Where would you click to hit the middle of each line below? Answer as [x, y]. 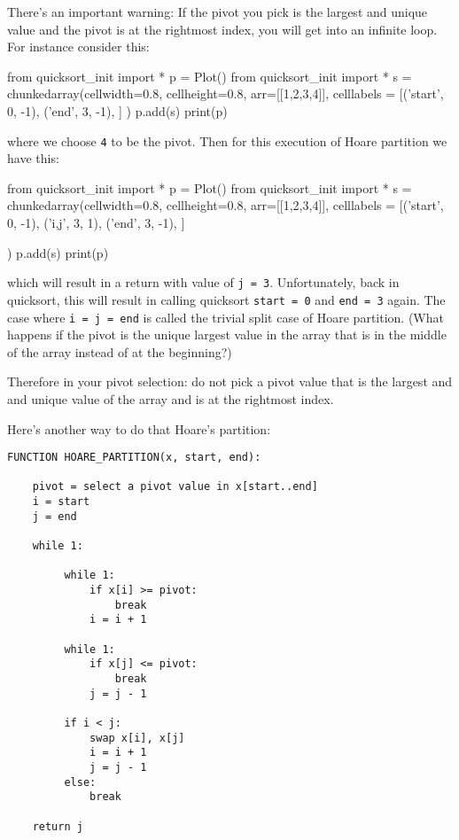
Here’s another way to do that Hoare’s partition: [139, 428]
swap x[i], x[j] [137, 738]
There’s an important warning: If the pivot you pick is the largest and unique [218, 12]
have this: [33, 158]
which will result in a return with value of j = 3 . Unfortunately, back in [203, 282]
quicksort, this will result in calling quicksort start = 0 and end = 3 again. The [226, 299]
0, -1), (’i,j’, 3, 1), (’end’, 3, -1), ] [96, 222]
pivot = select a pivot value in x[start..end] [175, 487]
